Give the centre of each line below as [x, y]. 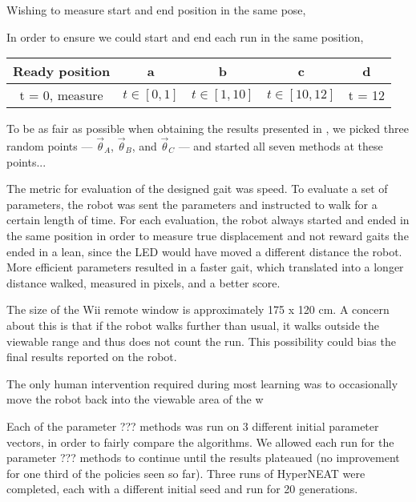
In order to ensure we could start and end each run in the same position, [185, 36]
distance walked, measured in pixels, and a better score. [143, 282]
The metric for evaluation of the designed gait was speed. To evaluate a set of [197, 189]
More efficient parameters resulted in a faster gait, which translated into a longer [205, 267]
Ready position [62, 71]
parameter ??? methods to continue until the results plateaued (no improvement [203, 458]
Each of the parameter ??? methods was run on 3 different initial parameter [193, 426]
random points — [50, 146]
